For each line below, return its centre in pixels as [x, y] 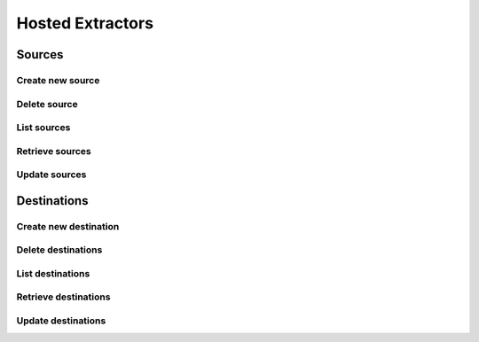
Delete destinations [59, 250]
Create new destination [68, 226]
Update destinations [61, 321]
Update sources [51, 175]
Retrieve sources [54, 151]
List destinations [53, 273]
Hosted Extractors [85, 23]
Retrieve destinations [63, 297]
